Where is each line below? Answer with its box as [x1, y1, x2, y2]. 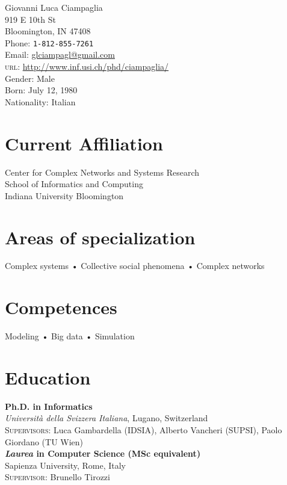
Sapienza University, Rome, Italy [5, 459, 126, 471]
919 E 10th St [5, 13, 56, 25]
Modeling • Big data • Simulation [5, 330, 135, 342]
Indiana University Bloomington [5, 189, 124, 202]
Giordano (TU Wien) [5, 435, 84, 448]
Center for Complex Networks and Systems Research [5, 165, 199, 178]
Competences [5, 295, 117, 320]
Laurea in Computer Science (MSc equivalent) [5, 447, 201, 460]
